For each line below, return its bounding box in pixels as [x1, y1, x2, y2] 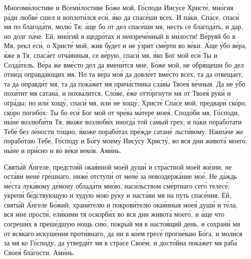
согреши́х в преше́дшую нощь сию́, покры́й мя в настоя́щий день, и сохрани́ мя [4, 219, 240, 229]
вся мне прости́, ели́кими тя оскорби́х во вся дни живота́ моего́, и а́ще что [4, 209, 224, 219]
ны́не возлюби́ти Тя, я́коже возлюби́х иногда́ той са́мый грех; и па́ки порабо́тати [4, 117, 242, 127]
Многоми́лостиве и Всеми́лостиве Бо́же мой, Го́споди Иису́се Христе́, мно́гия [4, 2, 234, 12]
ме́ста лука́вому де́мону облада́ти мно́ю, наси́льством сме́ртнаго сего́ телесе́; [4, 180, 230, 190]
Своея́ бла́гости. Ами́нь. [4, 247, 75, 257]
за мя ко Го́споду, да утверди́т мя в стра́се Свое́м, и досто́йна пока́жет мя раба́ [4, 238, 237, 248]
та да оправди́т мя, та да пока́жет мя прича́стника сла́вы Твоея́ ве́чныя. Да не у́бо [4, 78, 246, 88]
